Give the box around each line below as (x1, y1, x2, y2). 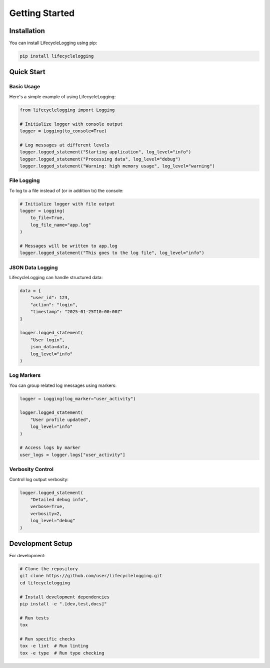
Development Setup (9, 539, 72, 548)
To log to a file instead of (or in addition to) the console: (9, 187, 123, 193)
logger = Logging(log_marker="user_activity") (19, 396, 136, 401)
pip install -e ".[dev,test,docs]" (19, 601, 107, 606)
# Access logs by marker (19, 445, 81, 451)
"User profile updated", (30, 416, 91, 422)
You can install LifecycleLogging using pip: (9, 40, 97, 46)
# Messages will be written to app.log (19, 243, 117, 249)
